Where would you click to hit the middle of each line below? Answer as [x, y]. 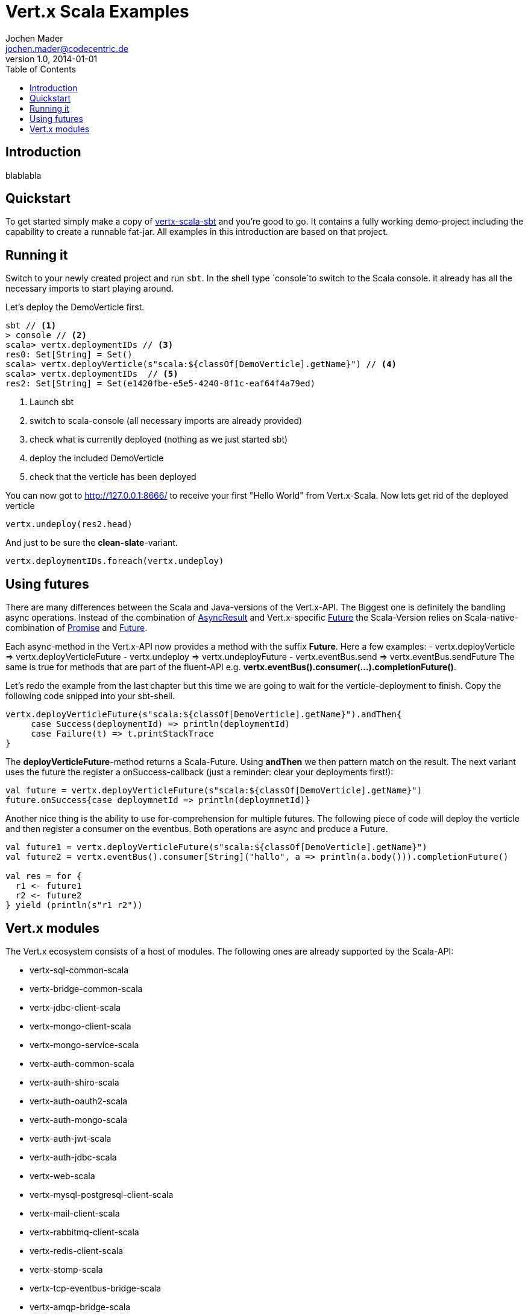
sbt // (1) [31, 326]
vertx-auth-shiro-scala [74, 1082]
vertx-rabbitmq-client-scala [84, 1232]
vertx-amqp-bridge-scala [80, 1307]
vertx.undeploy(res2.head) [69, 524]
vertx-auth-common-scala [82, 1063]
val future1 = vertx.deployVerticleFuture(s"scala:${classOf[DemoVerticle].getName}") [216, 847]
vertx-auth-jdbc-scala [73, 1157]
